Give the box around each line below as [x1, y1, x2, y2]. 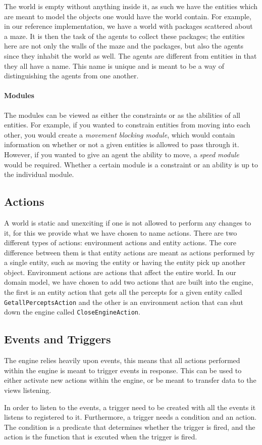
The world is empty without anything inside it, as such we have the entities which [4, 1, 258, 11]
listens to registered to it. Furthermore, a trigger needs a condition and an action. [4, 412, 257, 422]
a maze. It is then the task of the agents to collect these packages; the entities [4, 30, 245, 41]
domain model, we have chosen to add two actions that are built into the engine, [4, 277, 253, 287]
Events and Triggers [4, 331, 111, 347]
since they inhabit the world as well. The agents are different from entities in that [4, 50, 257, 61]
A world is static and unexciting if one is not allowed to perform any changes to [4, 217, 251, 228]
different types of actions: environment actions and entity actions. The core [4, 237, 237, 248]
